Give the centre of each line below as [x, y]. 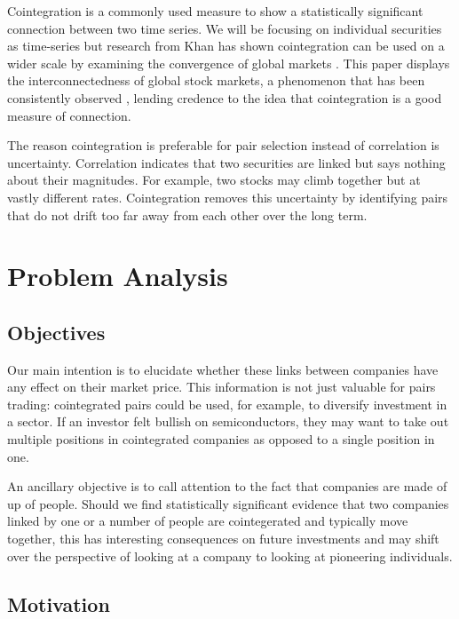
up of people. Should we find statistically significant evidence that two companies [228, 503]
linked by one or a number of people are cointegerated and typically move [208, 521]
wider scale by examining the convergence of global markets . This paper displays [229, 63]
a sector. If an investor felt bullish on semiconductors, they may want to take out [228, 421]
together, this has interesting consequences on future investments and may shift [223, 539]
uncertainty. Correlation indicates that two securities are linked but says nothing [226, 162]
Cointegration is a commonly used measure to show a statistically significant [215, 11]
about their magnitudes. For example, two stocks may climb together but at [214, 180]
